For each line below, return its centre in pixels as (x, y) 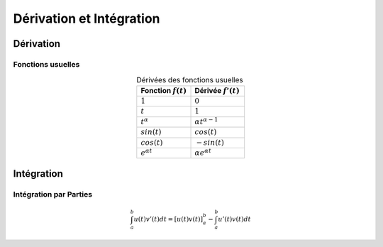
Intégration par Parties (52, 194)
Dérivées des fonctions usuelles (190, 79)
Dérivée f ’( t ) (217, 90)
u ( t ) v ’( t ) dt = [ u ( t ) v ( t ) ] (168, 219)
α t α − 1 (206, 121)
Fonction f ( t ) (164, 90)
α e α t (203, 152)
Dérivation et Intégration (87, 18)
